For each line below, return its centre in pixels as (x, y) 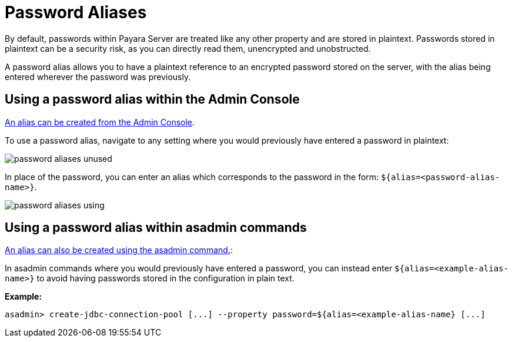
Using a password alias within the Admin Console (152, 99)
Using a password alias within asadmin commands (156, 228)
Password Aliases (76, 12)
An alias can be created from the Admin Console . (100, 122)
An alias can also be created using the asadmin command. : (119, 250)
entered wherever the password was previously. (98, 77)
